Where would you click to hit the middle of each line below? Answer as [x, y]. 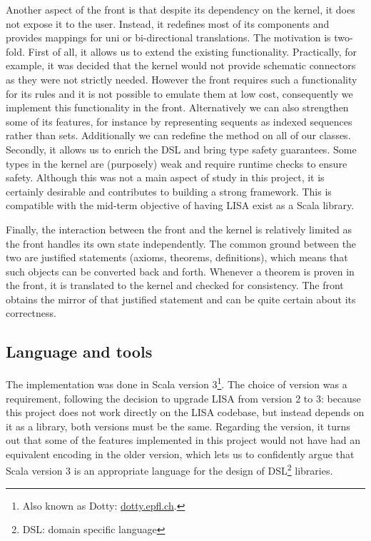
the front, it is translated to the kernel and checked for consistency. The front [175, 285]
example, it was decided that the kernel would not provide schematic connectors [181, 65]
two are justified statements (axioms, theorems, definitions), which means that [177, 257]
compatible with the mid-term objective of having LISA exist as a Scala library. [180, 205]
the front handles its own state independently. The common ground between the [181, 243]
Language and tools [79, 352]
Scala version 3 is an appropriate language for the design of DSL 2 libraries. [169, 470]
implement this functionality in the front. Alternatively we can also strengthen [177, 107]
